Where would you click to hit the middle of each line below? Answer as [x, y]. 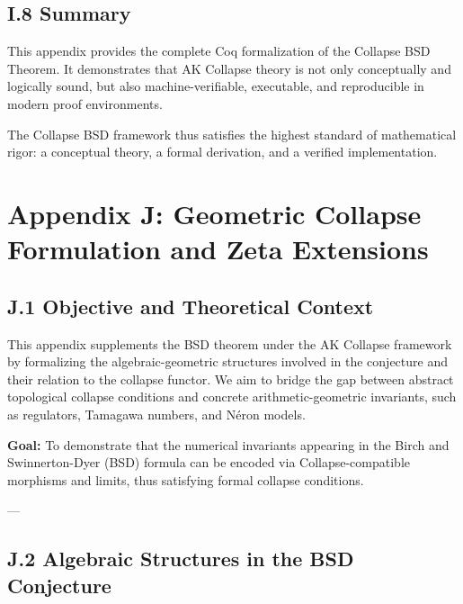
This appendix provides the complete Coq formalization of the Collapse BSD [219, 51]
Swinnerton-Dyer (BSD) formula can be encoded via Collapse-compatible [209, 462]
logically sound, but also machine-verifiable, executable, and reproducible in [216, 86]
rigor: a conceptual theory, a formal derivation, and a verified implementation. [223, 152]
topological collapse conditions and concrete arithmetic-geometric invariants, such [232, 397]
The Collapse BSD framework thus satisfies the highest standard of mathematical [232, 134]
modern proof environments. [85, 103]
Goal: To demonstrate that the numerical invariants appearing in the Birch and [228, 444]
